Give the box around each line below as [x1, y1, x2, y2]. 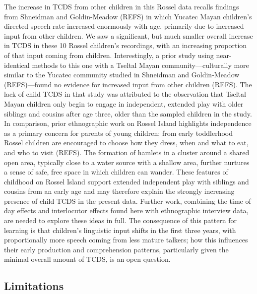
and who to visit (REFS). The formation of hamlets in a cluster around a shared [4, 147, 250, 157]
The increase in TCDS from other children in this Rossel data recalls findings [4, 1, 239, 11]
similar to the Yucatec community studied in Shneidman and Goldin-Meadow [4, 69, 240, 80]
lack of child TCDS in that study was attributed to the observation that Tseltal [4, 89, 246, 99]
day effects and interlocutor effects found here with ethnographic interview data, [4, 205, 249, 216]
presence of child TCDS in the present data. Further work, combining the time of [4, 195, 251, 206]
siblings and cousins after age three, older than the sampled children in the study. [4, 108, 252, 118]
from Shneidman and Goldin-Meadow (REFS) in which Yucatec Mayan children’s [4, 11, 252, 21]
